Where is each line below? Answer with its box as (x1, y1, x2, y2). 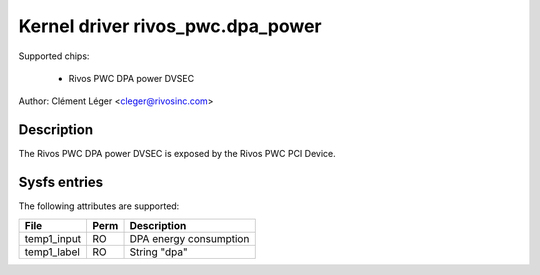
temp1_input (24, 231, 82, 245)
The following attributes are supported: (18, 200, 180, 212)
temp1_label (24, 245, 80, 259)
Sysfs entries (18, 174, 104, 191)
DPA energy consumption (129, 231, 250, 245)
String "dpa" (129, 245, 189, 259)
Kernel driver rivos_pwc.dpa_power (18, 15, 322, 37)
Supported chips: (18, 50, 90, 62)
